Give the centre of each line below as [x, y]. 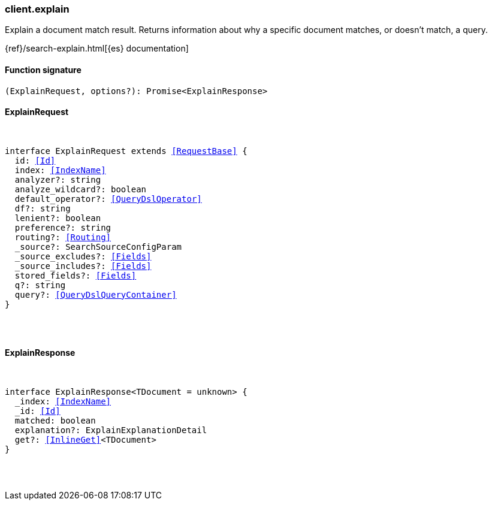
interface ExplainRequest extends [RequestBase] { [126, 151]
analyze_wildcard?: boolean [81, 189]
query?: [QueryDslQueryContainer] [96, 294]
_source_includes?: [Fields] [83, 266]
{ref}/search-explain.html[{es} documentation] [97, 49]
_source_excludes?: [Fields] [83, 256]
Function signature [43, 69]
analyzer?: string [58, 179]
